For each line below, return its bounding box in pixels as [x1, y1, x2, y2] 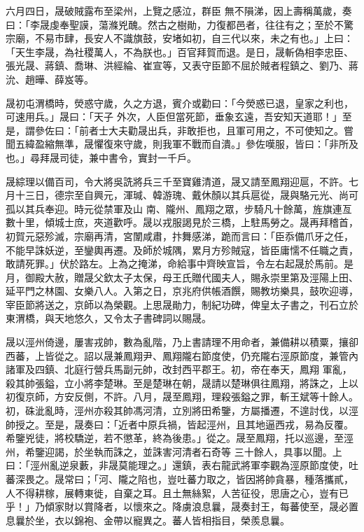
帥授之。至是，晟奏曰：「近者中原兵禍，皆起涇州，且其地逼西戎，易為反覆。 [6, 416, 353, 431]
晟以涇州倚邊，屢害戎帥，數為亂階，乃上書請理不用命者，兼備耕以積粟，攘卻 [6, 335, 358, 349]
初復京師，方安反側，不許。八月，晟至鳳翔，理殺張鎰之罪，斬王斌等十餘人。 [6, 389, 358, 404]
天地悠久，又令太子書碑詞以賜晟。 [54, 311, 211, 325]
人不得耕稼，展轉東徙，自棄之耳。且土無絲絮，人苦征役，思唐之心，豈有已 [6, 485, 349, 500]
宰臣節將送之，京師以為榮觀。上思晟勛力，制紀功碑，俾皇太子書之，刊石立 [6, 297, 349, 311]
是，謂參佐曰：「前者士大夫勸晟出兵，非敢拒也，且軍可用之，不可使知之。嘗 [6, 122, 353, 137]
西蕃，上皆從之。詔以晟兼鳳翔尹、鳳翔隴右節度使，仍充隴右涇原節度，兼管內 [6, 348, 358, 363]
